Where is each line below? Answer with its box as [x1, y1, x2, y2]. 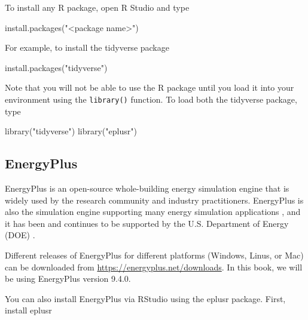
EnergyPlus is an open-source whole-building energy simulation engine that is [5, 182, 289, 195]
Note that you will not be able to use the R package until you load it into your [5, 81, 294, 94]
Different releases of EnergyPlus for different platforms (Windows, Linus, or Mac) [5, 248, 304, 261]
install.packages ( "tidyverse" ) [5, 61, 108, 73]
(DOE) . [5, 229, 35, 241]
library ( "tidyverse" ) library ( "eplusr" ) [5, 125, 137, 137]
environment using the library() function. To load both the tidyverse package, [5, 93, 297, 105]
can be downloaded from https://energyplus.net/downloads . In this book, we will [5, 260, 303, 273]
